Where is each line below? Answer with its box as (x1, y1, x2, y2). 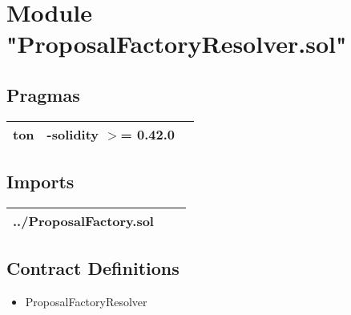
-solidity (46, 124, 99, 143)
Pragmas (6, 82, 80, 107)
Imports (6, 169, 75, 194)
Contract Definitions (6, 256, 180, 281)
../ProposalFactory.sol (13, 211, 154, 230)
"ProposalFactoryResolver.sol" (6, 27, 347, 60)
